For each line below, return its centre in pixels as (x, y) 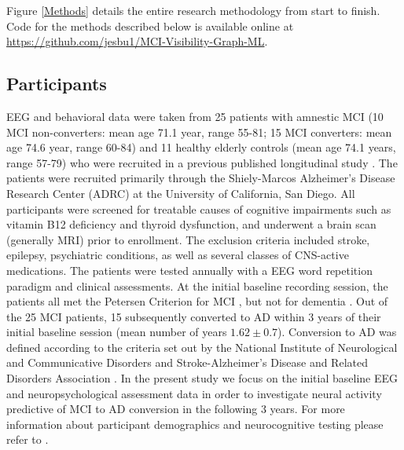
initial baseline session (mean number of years (117, 332)
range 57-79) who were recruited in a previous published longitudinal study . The (202, 162)
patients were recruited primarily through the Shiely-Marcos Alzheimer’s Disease (201, 178)
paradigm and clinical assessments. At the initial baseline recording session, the (197, 285)
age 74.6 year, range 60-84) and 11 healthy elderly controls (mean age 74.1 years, (201, 147)
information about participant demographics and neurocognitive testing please (195, 424)
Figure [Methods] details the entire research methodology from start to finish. (193, 10)
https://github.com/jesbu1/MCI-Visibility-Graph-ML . (137, 41)
